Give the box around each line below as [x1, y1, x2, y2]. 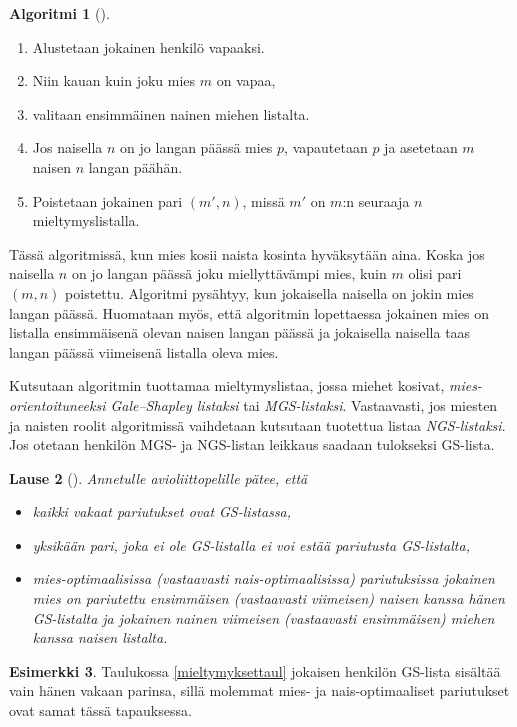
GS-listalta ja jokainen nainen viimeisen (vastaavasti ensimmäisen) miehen [32, 607, 495, 628]
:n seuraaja [342, 190, 410, 211]
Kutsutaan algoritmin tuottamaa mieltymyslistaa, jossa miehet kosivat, [9, 375, 445, 396]
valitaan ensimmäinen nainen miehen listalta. [32, 103, 310, 124]
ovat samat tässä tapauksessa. [9, 700, 192, 721]
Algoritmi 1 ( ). [9, 3, 110, 23]
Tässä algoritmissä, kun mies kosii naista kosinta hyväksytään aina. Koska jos [9, 243, 485, 264]
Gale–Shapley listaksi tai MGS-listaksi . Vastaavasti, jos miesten [110, 394, 498, 415]
